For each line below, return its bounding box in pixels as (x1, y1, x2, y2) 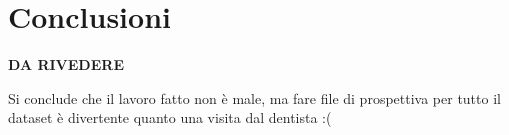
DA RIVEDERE (8, 54, 124, 75)
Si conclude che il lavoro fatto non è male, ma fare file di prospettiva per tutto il (8, 87, 501, 108)
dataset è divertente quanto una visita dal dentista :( (8, 107, 332, 128)
